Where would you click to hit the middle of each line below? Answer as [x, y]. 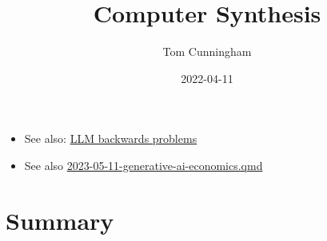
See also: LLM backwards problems [111, 138]
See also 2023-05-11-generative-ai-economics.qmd [144, 165]
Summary [60, 220]
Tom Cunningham [207, 51]
